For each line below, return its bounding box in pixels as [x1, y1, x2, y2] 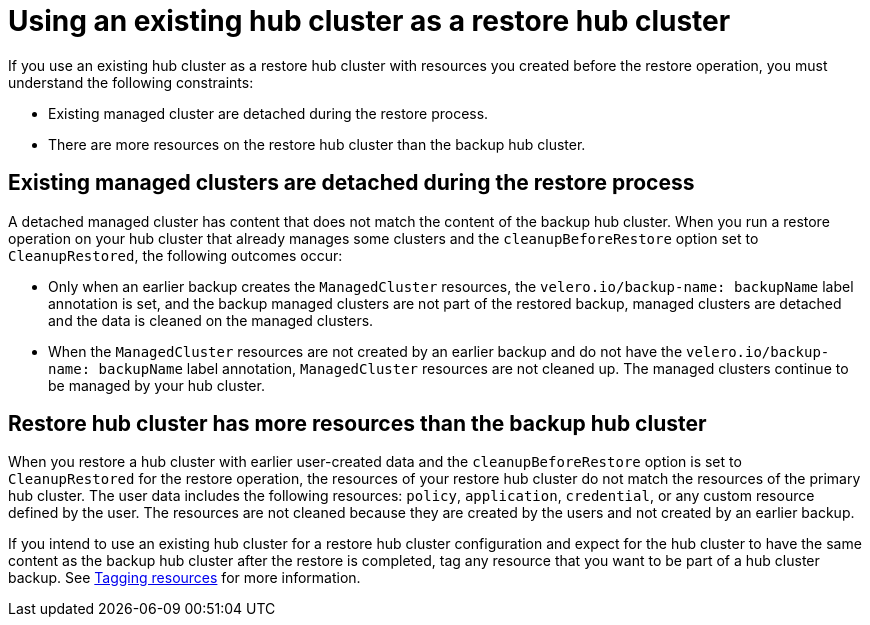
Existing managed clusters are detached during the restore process [8, 170, 695, 196]
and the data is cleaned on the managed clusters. [48, 311, 374, 329]
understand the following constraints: [8, 73, 254, 91]
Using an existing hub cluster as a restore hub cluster [8, 4, 731, 38]
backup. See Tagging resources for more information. [8, 569, 361, 587]
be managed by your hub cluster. [48, 376, 265, 394]
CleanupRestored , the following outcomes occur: [8, 246, 343, 264]
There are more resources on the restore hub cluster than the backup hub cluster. [48, 135, 586, 153]
